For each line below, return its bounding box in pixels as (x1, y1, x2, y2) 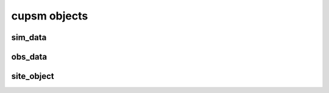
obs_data (11, 52, 48, 62)
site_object (11, 71, 54, 81)
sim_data (11, 32, 47, 43)
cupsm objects (11, 9, 88, 22)
